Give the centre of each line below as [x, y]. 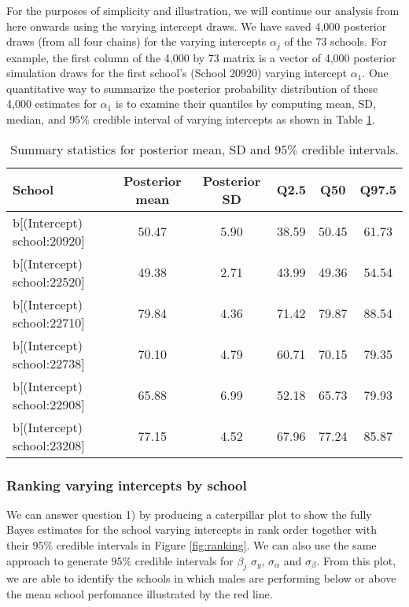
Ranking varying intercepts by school [127, 485]
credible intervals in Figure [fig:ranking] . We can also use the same [216, 545]
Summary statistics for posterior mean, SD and [140, 149]
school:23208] [49, 445]
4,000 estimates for [52, 104]
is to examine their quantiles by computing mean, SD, [245, 104]
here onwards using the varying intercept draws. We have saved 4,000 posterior [197, 26]
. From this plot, [356, 560]
